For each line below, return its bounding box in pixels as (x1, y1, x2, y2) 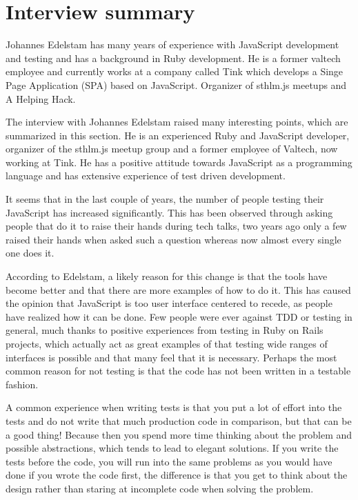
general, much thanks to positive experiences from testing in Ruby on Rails (6, 323, 324, 337)
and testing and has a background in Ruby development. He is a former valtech (6, 50, 341, 65)
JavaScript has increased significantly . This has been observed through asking (6, 205, 333, 219)
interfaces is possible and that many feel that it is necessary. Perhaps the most (6, 350, 337, 364)
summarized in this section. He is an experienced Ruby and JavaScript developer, (6, 128, 350, 142)
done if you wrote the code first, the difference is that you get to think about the (6, 468, 348, 482)
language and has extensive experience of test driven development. (6, 168, 286, 183)
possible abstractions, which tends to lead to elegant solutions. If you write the (6, 441, 339, 455)
